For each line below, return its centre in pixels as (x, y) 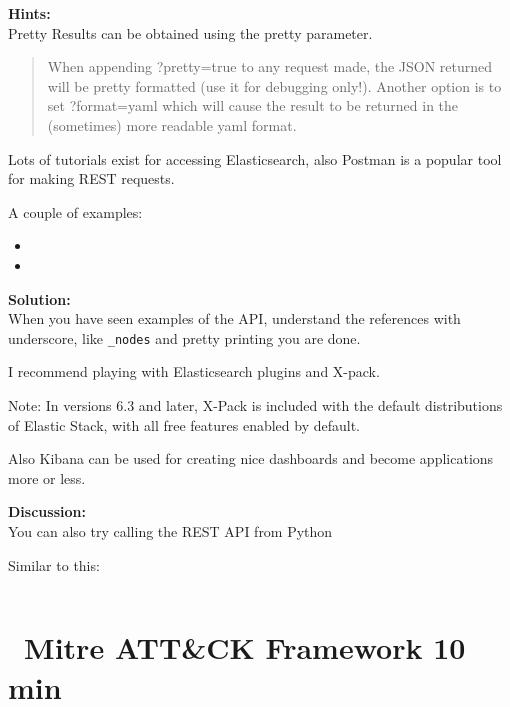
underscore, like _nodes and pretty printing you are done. (184, 337)
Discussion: (47, 511)
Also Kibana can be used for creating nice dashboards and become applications (251, 458)
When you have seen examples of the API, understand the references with (234, 318)
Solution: (39, 298)
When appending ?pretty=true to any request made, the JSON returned (270, 66)
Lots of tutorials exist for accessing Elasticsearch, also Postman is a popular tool (255, 158)
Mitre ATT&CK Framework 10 (245, 647)
